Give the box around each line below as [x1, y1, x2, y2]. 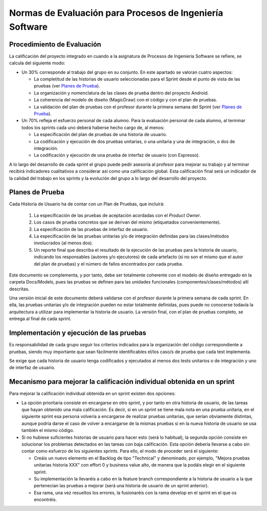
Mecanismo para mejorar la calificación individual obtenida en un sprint [9, 377, 235, 386]
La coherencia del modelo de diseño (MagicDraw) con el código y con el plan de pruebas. [34, 97, 218, 103]
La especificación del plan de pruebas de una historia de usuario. [34, 132, 168, 138]
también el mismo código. [21, 427, 74, 433]
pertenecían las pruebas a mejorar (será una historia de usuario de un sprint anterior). [34, 483, 209, 489]
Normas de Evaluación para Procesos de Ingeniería [9, 7, 223, 18]
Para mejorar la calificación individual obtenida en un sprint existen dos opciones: [9, 391, 176, 397]
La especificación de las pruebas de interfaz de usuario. [34, 226, 149, 232]
